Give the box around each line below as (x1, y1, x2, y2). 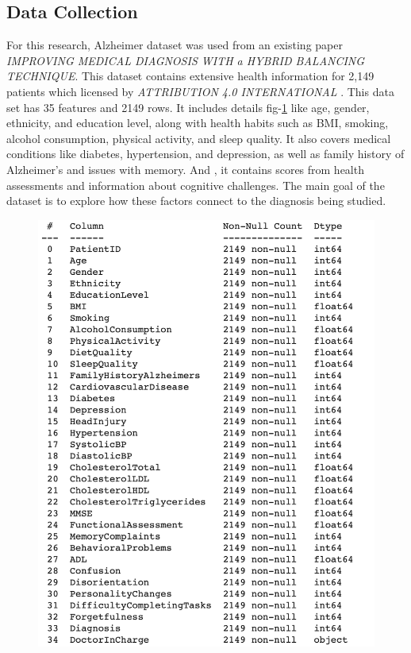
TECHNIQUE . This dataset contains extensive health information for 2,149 (6, 68, 375, 84)
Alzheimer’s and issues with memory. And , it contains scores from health (6, 160, 364, 177)
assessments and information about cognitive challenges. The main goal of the (6, 176, 385, 193)
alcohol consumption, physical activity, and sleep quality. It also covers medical (6, 129, 391, 146)
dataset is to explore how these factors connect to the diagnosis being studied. (6, 192, 386, 209)
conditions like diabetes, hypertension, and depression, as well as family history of (6, 145, 405, 162)
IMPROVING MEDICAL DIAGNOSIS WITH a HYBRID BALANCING (6, 52, 365, 68)
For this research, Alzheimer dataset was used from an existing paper (6, 37, 343, 53)
